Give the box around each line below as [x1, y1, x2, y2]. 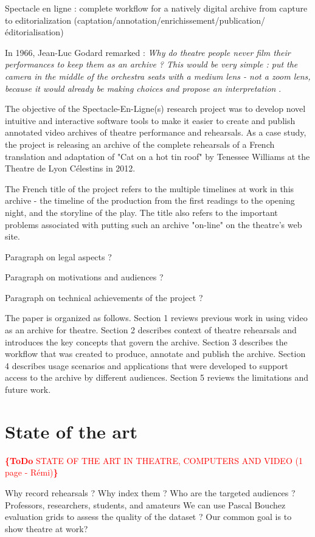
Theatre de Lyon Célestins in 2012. [5, 162, 136, 175]
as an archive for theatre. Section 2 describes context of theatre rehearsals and [5, 324, 297, 336]
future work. [5, 383, 51, 396]
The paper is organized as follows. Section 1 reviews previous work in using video [5, 311, 308, 324]
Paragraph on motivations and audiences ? [5, 271, 164, 283]
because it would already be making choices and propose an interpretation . [5, 81, 282, 94]
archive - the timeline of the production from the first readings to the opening [5, 194, 295, 207]
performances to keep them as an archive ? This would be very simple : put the [5, 58, 298, 71]
